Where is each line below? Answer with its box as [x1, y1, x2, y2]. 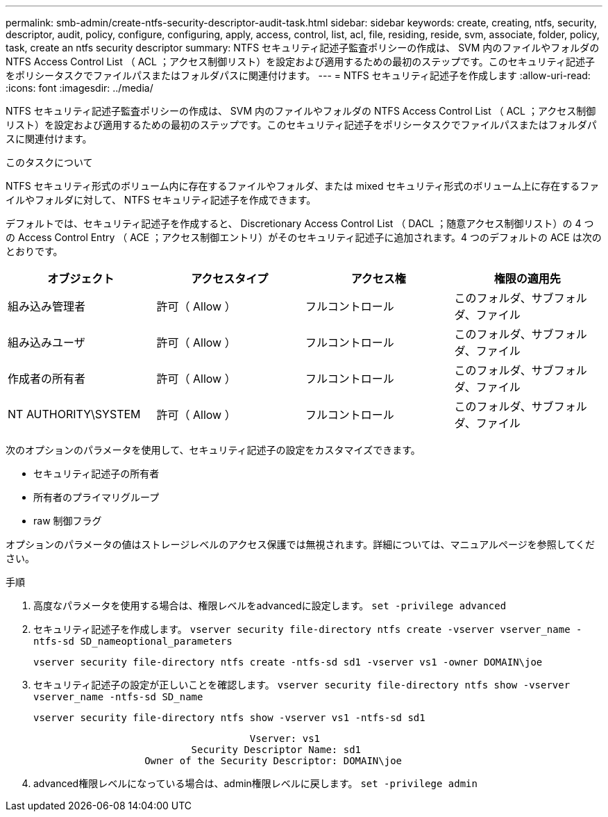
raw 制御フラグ [33, 515, 102, 527]
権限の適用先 [493, 272, 561, 286]
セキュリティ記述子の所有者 [33, 468, 160, 479]
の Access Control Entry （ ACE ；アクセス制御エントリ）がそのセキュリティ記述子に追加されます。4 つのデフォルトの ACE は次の [6, 231, 602, 243]
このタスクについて [6, 156, 93, 168]
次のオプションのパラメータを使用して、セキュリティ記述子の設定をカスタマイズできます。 [6, 444, 421, 456]
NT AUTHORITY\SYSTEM [8, 407, 141, 421]
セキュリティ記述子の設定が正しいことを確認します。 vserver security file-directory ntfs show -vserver [33, 679, 571, 691]
